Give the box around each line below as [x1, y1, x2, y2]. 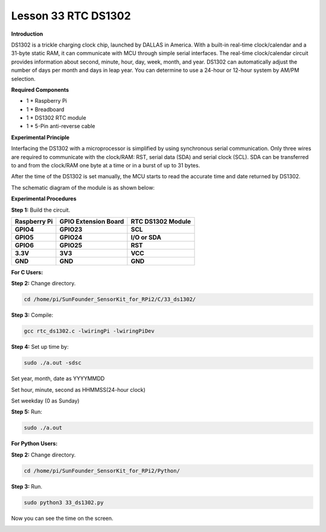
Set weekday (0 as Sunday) [11, 397, 80, 404]
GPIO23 [59, 225, 83, 233]
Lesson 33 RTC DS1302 [11, 9, 131, 22]
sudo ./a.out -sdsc [24, 360, 81, 366]
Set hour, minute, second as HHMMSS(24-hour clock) [11, 386, 146, 393]
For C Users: [11, 268, 43, 276]
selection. [11, 75, 36, 82]
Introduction [11, 30, 43, 37]
